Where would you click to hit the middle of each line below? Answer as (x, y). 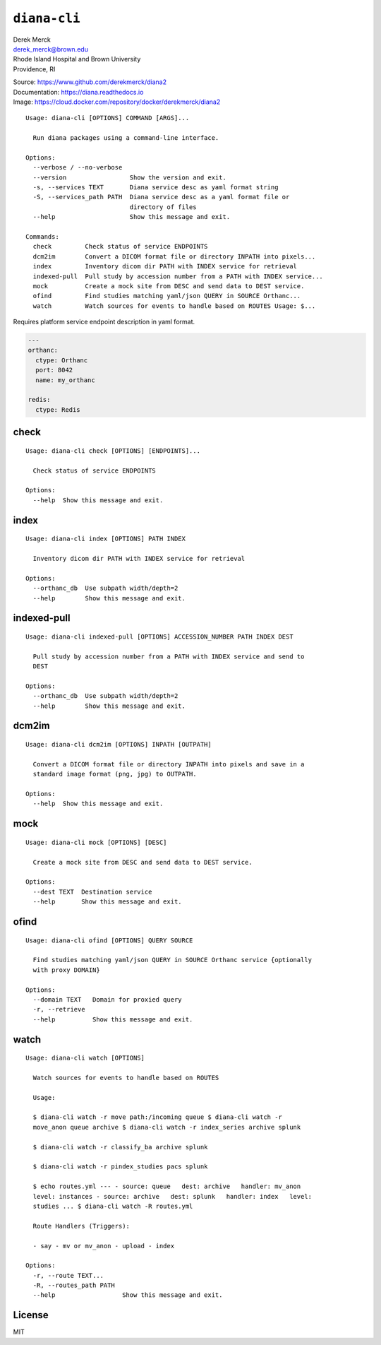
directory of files (163, 207)
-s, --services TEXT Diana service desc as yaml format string (156, 188)
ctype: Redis (58, 409)
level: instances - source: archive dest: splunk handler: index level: (173, 1196)
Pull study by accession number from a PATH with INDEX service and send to (169, 656)
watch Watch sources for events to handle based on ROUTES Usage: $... (174, 306)
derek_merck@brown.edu (50, 49)
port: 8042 (54, 370)
